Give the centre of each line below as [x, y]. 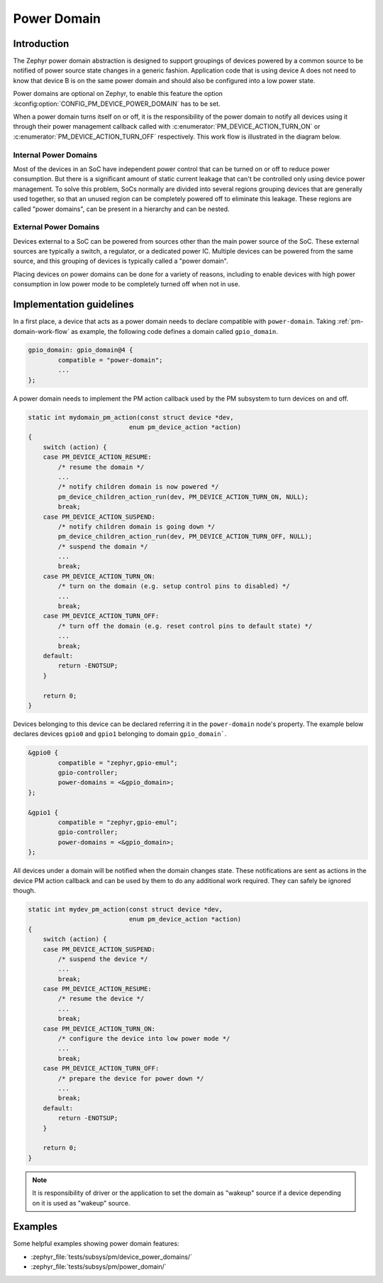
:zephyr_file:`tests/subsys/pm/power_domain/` [99, 1267]
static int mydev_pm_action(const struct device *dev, [125, 909]
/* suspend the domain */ [103, 546]
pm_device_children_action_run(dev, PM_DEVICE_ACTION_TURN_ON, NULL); [183, 497]
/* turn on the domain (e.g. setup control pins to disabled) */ [174, 586]
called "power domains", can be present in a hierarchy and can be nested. [121, 209]
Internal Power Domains [55, 155]
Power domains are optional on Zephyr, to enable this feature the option [118, 94]
